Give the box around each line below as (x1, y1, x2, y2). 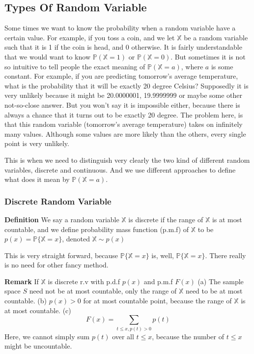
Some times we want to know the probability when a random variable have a (4, 23, 236, 33)
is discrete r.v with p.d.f (48, 276, 120, 286)
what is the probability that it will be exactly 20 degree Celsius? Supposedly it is (4, 80, 249, 90)
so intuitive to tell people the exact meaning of (4, 61, 145, 71)
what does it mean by (4, 174, 70, 184)
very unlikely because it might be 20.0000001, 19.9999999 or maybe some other (4, 90, 243, 100)
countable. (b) (4, 295, 47, 306)
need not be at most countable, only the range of (29, 286, 177, 296)
